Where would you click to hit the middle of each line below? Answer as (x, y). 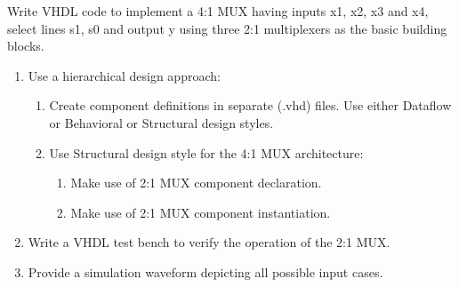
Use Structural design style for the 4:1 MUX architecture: (206, 152)
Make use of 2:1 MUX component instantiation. (201, 212)
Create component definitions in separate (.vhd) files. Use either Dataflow (250, 105)
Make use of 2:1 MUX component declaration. (196, 183)
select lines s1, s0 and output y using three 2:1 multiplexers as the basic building (227, 28)
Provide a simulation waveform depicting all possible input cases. (205, 271)
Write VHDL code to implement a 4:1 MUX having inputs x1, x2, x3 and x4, (218, 11)
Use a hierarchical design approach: (124, 75)
